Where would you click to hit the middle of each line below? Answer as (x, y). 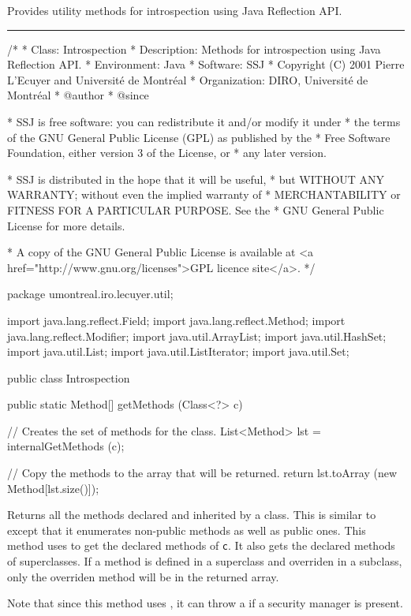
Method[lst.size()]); (53, 488)
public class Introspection (69, 377)
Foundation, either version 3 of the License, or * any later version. (167, 153)
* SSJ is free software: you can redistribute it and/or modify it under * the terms (204, 121)
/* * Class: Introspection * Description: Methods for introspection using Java (194, 49)
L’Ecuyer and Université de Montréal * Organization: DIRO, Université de (188, 79)
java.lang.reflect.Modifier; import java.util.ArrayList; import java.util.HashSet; (197, 336)
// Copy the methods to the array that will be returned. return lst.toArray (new (202, 473)
